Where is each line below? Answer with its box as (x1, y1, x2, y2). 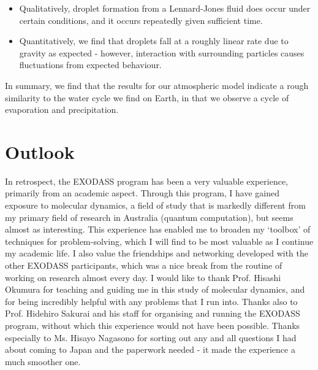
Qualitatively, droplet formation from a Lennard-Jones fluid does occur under (19, 2, 311, 14)
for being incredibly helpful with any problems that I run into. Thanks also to (5, 295, 298, 307)
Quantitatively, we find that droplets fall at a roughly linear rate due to (19, 34, 289, 47)
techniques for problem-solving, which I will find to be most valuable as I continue (5, 234, 314, 247)
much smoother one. (5, 355, 81, 368)
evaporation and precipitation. (5, 103, 119, 116)
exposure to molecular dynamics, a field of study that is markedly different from (5, 199, 306, 212)
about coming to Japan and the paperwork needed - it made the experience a (5, 343, 295, 356)
